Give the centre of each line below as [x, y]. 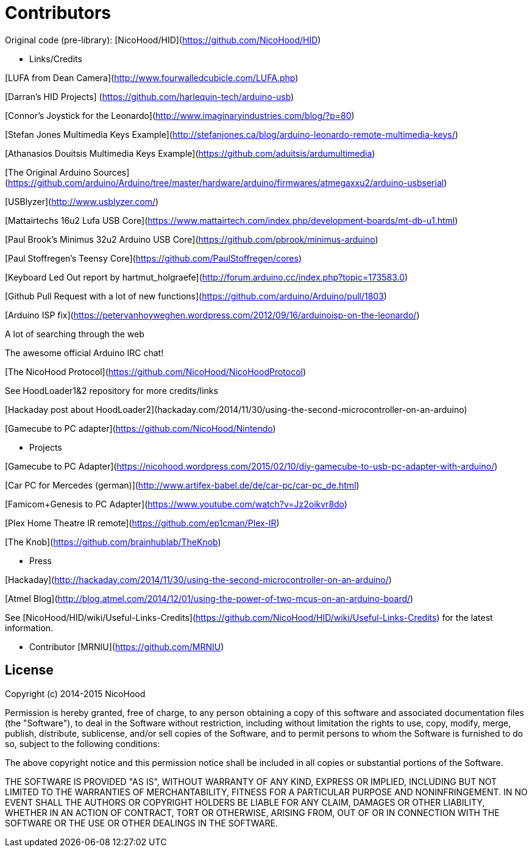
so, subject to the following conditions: [83, 743]
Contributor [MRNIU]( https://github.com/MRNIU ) [127, 646]
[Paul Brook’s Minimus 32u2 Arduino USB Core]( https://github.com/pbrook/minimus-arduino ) [192, 239]
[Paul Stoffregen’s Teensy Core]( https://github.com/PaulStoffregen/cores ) [154, 258]
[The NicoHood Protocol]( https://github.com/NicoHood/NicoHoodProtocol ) [156, 371]
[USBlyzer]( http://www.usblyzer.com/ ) [82, 201]
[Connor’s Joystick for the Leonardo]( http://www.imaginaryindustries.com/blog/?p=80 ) [180, 115]
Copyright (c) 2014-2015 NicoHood [75, 693]
